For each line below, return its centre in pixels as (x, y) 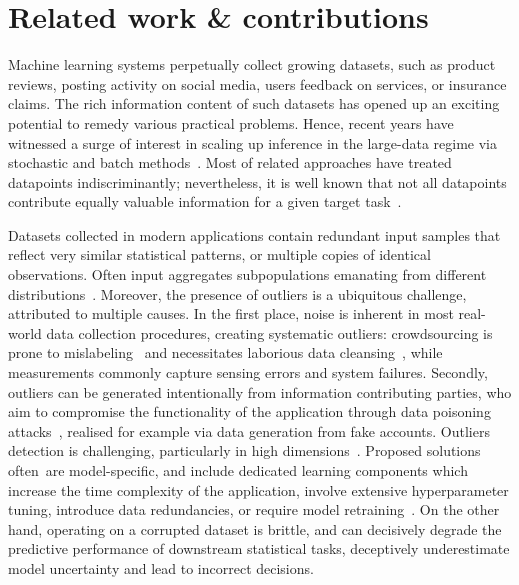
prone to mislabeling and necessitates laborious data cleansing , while (225, 352)
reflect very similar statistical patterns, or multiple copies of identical (219, 254)
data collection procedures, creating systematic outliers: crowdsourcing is (269, 332)
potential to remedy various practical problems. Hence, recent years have (231, 122)
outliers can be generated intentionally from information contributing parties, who (260, 391)
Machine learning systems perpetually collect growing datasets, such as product (252, 64)
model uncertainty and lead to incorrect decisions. (161, 567)
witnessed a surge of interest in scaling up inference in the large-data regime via (252, 142)
